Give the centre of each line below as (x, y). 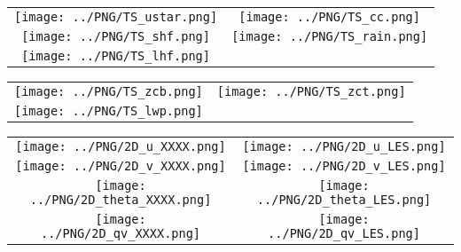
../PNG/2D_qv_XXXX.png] (121, 233)
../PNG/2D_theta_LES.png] (344, 200)
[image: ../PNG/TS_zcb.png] (109, 91)
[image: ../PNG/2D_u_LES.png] (344, 146)
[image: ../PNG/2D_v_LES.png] (344, 166)
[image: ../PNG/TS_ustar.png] (116, 17)
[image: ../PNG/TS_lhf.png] (116, 56)
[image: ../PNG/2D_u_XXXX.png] (121, 146)
